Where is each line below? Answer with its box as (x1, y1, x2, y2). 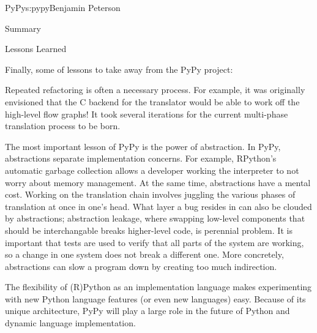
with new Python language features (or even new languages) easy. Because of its (5, 292, 306, 305)
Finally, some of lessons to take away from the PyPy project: (5, 62, 233, 75)
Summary (5, 21, 41, 34)
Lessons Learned (5, 42, 67, 55)
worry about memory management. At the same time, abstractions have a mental (5, 176, 311, 189)
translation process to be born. (5, 119, 121, 132)
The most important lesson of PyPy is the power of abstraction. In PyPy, (5, 140, 281, 152)
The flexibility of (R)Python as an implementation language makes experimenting (5, 280, 312, 293)
